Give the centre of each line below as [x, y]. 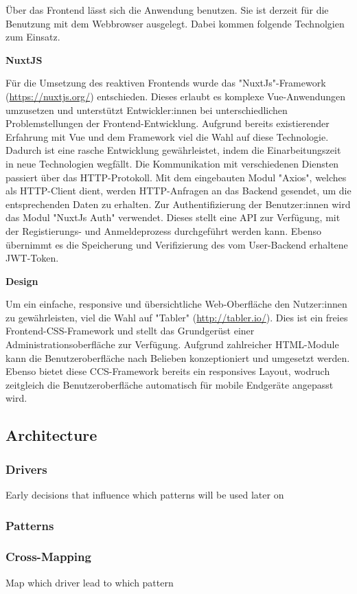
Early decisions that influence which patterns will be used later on [145, 495]
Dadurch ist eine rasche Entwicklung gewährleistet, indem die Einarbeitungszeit [173, 150]
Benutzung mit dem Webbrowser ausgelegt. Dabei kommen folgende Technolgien [175, 23]
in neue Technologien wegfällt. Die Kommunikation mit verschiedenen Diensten [172, 163]
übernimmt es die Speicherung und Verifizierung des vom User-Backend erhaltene [177, 244]
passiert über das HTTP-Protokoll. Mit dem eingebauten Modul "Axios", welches [176, 177]
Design [22, 281]
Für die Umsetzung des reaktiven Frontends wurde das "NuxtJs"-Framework [166, 83]
